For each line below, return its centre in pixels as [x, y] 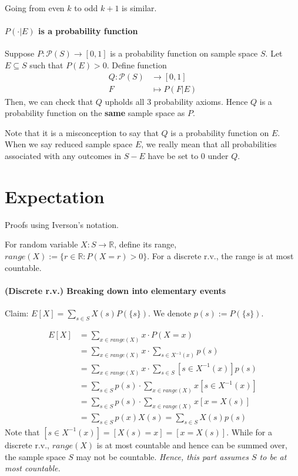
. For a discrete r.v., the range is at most [220, 255]
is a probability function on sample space [184, 53]
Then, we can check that [49, 101]
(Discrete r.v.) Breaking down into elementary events [115, 290]
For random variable [41, 244]
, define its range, [145, 244]
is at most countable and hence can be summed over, [192, 444]
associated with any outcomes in [63, 156]
